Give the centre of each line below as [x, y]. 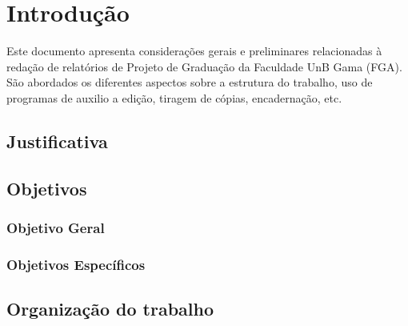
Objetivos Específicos [76, 264]
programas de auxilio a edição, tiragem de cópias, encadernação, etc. [174, 97]
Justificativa [57, 141]
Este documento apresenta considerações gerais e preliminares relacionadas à [194, 51]
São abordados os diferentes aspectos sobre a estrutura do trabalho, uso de [190, 82]
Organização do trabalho [110, 309]
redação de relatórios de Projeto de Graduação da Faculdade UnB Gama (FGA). [204, 66]
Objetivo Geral [56, 227]
